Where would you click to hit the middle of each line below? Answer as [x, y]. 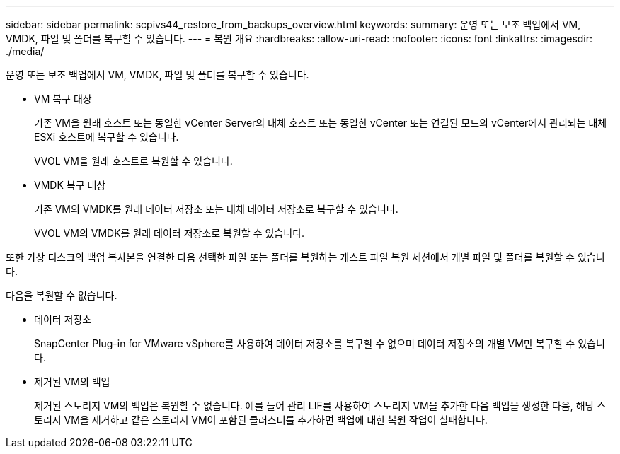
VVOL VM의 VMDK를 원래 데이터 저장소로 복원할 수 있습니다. [170, 233]
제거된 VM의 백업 [72, 382]
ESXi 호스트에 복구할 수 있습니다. [107, 137]
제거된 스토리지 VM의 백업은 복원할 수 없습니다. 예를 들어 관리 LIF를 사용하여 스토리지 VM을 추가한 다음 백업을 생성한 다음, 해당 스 [320, 406]
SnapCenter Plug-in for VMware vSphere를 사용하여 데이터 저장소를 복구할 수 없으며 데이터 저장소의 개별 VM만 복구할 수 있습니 [320, 343]
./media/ [25, 51]
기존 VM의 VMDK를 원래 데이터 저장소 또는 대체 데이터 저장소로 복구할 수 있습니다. [216, 209]
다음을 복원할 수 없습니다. [62, 295]
